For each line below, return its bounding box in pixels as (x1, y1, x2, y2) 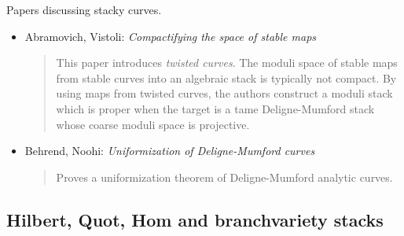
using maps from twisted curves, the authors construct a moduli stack (56, 85, 393, 101)
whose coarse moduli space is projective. (56, 116, 250, 132)
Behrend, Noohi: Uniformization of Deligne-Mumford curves (24, 142, 315, 159)
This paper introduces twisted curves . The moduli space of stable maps (56, 54, 398, 71)
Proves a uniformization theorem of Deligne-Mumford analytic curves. (56, 168, 393, 185)
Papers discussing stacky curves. (6, 2, 162, 17)
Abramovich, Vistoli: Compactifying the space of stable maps (24, 28, 317, 44)
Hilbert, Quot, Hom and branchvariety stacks (6, 207, 384, 231)
